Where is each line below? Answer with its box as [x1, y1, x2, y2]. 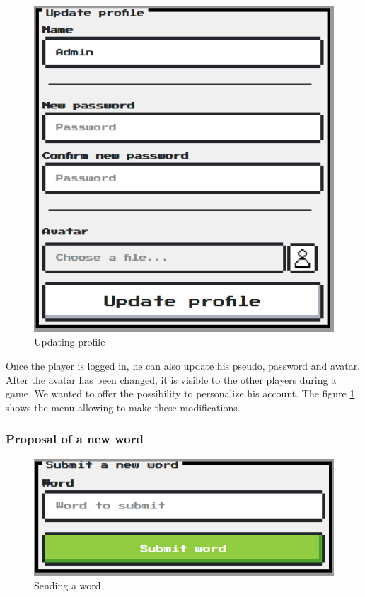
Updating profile [34, 334, 105, 349]
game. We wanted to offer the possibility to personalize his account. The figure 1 [6, 386, 355, 401]
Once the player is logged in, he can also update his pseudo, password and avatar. [6, 358, 361, 373]
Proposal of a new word [6, 430, 144, 448]
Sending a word [34, 578, 101, 593]
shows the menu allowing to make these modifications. [6, 399, 241, 414]
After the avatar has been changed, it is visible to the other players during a [6, 372, 337, 387]
